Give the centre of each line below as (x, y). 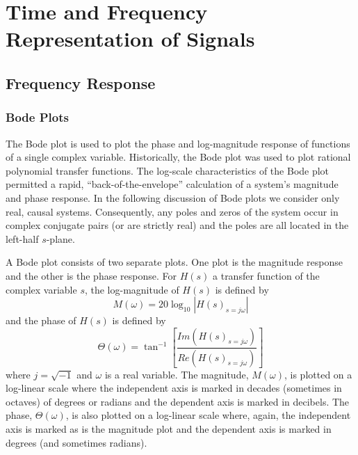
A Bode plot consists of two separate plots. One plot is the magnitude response (174, 262)
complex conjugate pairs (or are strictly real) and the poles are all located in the (177, 225)
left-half (22, 238)
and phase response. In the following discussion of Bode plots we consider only (173, 197)
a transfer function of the (266, 275)
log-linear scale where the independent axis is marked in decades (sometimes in (174, 388)
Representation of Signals (130, 39)
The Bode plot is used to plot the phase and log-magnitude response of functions (178, 143)
